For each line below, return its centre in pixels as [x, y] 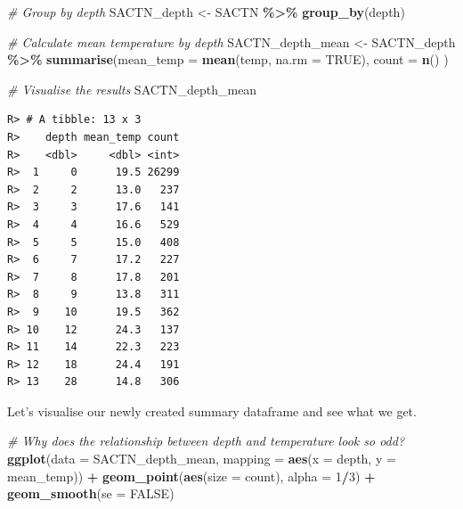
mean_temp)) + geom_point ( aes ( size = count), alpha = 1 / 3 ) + [191, 476]
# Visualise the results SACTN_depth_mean [132, 89]
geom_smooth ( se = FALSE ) [91, 493]
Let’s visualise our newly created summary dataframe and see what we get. [212, 410]
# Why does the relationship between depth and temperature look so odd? [206, 441]
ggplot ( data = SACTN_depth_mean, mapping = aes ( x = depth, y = [202, 459]
